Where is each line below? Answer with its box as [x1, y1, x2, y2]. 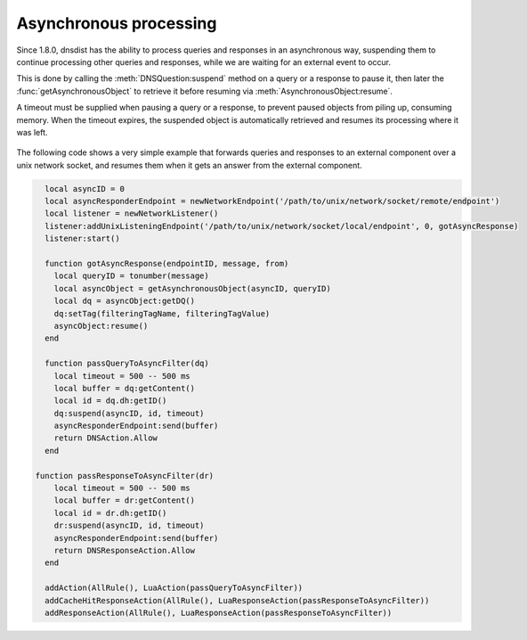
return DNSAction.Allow [53, 433, 158, 443]
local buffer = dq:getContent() [53, 383, 196, 393]
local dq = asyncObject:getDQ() [53, 296, 196, 307]
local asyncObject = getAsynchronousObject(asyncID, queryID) [53, 283, 331, 293]
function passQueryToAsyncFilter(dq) [45, 358, 209, 369]
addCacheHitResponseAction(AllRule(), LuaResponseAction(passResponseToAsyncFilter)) [45, 595, 430, 605]
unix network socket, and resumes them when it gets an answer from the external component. [16, 160, 362, 170]
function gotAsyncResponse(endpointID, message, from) [45, 258, 289, 268]
